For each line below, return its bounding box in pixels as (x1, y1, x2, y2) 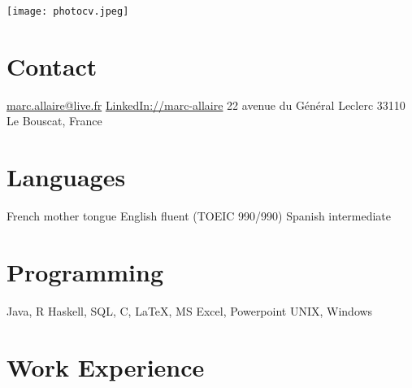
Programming (7, 255, 163, 288)
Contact (7, 49, 98, 82)
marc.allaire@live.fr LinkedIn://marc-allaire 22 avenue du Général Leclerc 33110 (7, 96, 405, 113)
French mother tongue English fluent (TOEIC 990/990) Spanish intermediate (7, 207, 392, 225)
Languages (7, 160, 126, 194)
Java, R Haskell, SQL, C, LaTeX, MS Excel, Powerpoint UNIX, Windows (7, 302, 373, 319)
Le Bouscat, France (7, 112, 102, 129)
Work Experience (7, 350, 205, 383)
